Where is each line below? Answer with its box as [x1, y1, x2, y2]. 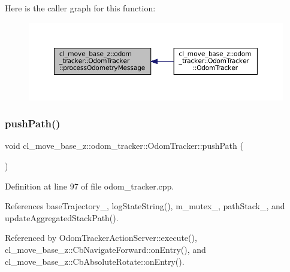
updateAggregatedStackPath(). [5, 211, 119, 224]
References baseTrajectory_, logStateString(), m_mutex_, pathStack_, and [5, 200, 285, 212]
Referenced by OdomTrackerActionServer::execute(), [5, 231, 197, 244]
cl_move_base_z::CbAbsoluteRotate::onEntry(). [5, 255, 185, 267]
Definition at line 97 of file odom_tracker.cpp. [5, 179, 174, 192]
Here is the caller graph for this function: [5, 2, 156, 14]
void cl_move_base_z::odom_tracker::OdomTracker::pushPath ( [5, 139, 243, 152]
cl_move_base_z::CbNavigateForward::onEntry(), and [5, 243, 206, 255]
